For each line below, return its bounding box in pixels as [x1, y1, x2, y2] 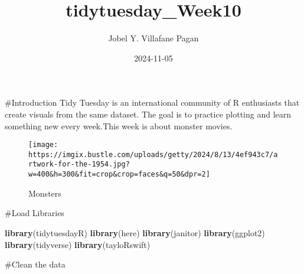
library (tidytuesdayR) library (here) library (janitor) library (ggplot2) [5, 226, 265, 239]
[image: [28, 141, 58, 149]
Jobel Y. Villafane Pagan [108, 32, 199, 44]
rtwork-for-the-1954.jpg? [28, 160, 130, 169]
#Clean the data [5, 258, 66, 270]
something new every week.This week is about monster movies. [5, 119, 233, 132]
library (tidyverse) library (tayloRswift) [5, 238, 151, 250]
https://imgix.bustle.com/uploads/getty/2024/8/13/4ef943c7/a [28, 150, 278, 159]
